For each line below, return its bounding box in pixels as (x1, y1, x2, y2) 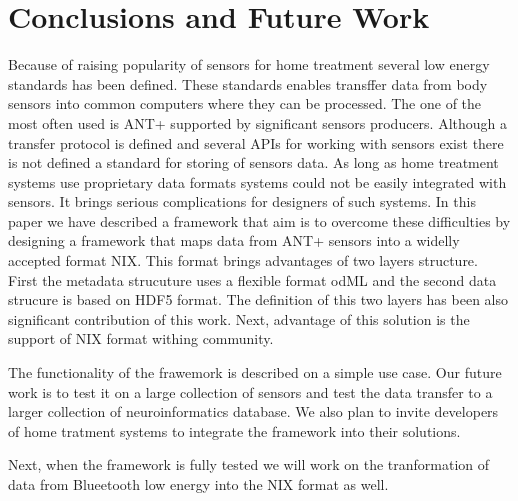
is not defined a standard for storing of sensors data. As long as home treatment (8, 152, 499, 173)
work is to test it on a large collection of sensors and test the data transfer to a (8, 381, 493, 402)
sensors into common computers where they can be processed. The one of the (8, 93, 482, 114)
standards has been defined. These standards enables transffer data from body (8, 73, 488, 94)
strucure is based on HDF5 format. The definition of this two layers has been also (8, 289, 509, 310)
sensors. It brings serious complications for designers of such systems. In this (8, 191, 476, 212)
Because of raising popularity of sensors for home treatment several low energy (8, 54, 490, 75)
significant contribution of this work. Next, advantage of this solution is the (8, 308, 470, 329)
